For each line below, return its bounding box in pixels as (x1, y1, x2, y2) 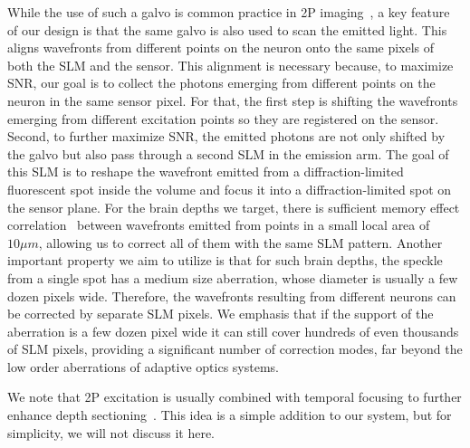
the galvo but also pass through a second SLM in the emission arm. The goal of (7, 144, 449, 163)
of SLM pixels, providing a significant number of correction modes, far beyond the (7, 339, 463, 358)
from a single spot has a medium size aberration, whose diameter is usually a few (7, 268, 458, 287)
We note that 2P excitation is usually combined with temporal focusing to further (7, 387, 462, 406)
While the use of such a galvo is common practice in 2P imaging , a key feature (7, 3, 450, 21)
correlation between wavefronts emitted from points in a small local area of (7, 215, 430, 234)
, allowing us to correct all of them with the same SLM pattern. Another (38, 233, 443, 252)
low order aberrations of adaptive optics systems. (7, 357, 279, 376)
